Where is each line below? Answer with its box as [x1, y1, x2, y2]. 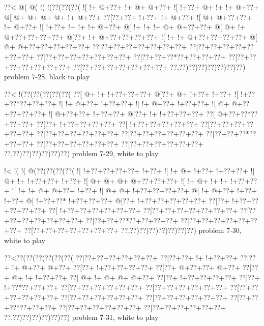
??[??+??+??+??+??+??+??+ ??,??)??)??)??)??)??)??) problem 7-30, [24, 225, 242, 235]
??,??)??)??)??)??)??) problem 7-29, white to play [4, 148, 159, 159]
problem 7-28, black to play [4, 71, 90, 82]
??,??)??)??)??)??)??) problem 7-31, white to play [4, 312, 159, 322]
